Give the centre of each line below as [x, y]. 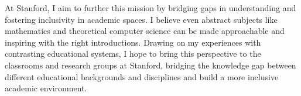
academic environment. [46, 88]
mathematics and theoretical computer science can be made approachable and [145, 31]
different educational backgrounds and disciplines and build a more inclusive [142, 76]
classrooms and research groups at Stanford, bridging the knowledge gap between [150, 65]
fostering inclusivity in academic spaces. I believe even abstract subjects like [141, 19]
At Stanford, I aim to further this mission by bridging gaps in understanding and [150, 8]
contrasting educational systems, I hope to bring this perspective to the [133, 54]
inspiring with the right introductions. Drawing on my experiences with [133, 42]
